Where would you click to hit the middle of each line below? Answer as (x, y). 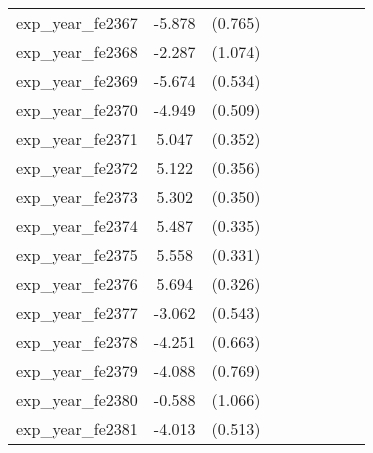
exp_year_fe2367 (77, 22)
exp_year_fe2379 (77, 370)
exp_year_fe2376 (77, 283)
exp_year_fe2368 (77, 51)
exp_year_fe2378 (77, 341)
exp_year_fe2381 (77, 428)
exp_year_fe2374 (77, 225)
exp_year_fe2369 (77, 80)
